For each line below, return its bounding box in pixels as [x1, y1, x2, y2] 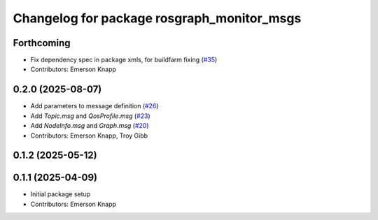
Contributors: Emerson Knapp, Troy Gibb [30, 131, 148, 140]
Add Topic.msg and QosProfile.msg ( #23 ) [30, 112, 150, 120]
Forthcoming [13, 37, 71, 49]
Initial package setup [30, 190, 91, 198]
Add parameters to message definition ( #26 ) [30, 102, 159, 110]
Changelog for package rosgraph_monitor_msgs [13, 10, 302, 26]
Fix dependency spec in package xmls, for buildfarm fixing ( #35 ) [30, 56, 218, 64]
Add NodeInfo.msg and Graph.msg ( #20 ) [30, 122, 150, 130]
